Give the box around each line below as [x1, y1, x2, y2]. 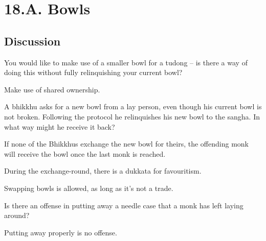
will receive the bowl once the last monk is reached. [4, 148, 166, 159]
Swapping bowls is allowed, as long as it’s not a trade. [4, 182, 173, 193]
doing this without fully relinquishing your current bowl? [4, 67, 183, 78]
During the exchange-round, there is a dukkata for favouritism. [4, 165, 202, 176]
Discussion [4, 33, 61, 49]
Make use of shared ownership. [4, 84, 100, 94]
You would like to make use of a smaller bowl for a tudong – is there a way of [4, 57, 248, 67]
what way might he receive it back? [4, 121, 115, 132]
